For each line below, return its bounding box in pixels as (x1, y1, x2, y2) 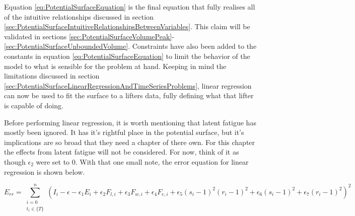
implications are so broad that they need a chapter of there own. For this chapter (4, 136, 255, 147)
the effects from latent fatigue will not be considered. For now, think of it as (4, 147, 239, 157)
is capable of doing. (4, 100, 63, 110)
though (4, 156, 26, 167)
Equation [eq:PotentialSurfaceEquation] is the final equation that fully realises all (4, 2, 255, 12)
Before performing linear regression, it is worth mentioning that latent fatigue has (4, 117, 256, 127)
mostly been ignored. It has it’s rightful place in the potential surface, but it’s (4, 127, 244, 137)
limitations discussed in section (4, 70, 100, 81)
